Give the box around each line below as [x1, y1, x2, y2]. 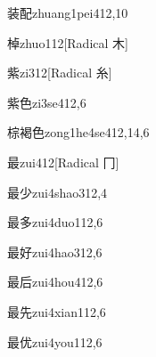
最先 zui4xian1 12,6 [7, 302, 106, 320]
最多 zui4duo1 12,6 [7, 213, 103, 231]
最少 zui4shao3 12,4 [7, 183, 108, 201]
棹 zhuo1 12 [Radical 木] [7, 33, 128, 52]
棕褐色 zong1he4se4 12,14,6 [7, 123, 150, 142]
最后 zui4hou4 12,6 [7, 272, 103, 291]
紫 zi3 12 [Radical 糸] [7, 63, 112, 82]
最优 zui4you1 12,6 [7, 332, 103, 351]
